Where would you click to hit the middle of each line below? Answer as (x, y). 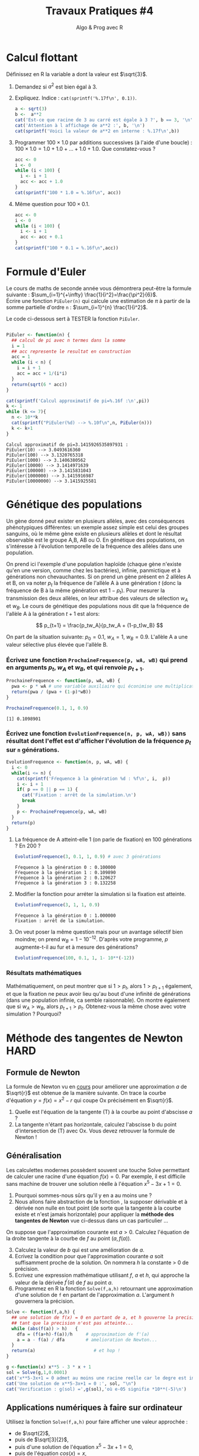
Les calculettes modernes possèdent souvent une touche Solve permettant (98, 1170)
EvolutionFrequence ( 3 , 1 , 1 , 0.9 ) (57, 905)
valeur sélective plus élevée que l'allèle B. (57, 644)
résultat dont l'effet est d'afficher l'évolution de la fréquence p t (99, 742)
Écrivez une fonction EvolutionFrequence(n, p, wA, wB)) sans (96, 733)
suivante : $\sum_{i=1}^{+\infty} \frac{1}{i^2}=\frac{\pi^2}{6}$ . (82, 295)
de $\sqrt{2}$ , (32, 1433)
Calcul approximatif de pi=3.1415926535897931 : (67, 444)
